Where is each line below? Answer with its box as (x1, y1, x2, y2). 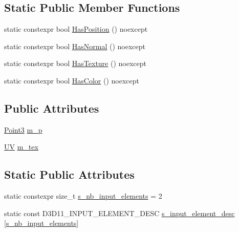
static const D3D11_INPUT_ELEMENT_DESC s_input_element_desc (4, 207, 235, 218)
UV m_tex (4, 141, 38, 152)
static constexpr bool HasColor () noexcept (4, 75, 139, 86)
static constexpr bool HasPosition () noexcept (4, 24, 148, 34)
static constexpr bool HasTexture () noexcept (4, 58, 146, 69)
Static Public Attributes (4, 166, 135, 182)
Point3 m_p (4, 124, 42, 135)
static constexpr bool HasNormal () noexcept (4, 40, 146, 51)
